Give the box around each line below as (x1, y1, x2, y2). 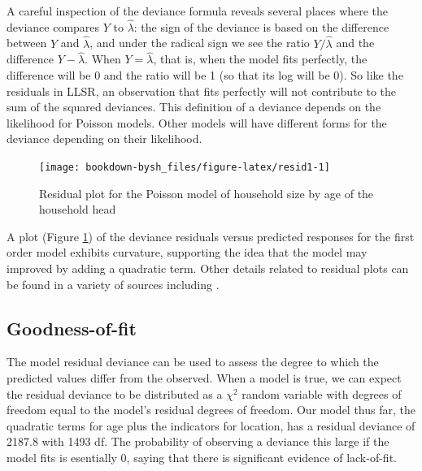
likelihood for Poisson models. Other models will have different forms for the (7, 114, 387, 131)
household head (39, 201, 116, 218)
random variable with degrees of (241, 385, 402, 402)
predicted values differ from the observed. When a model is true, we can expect (7, 369, 402, 387)
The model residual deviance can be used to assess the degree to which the (7, 353, 379, 370)
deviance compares (7, 18, 100, 35)
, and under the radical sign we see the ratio (89, 34, 310, 51)
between (7, 34, 47, 51)
